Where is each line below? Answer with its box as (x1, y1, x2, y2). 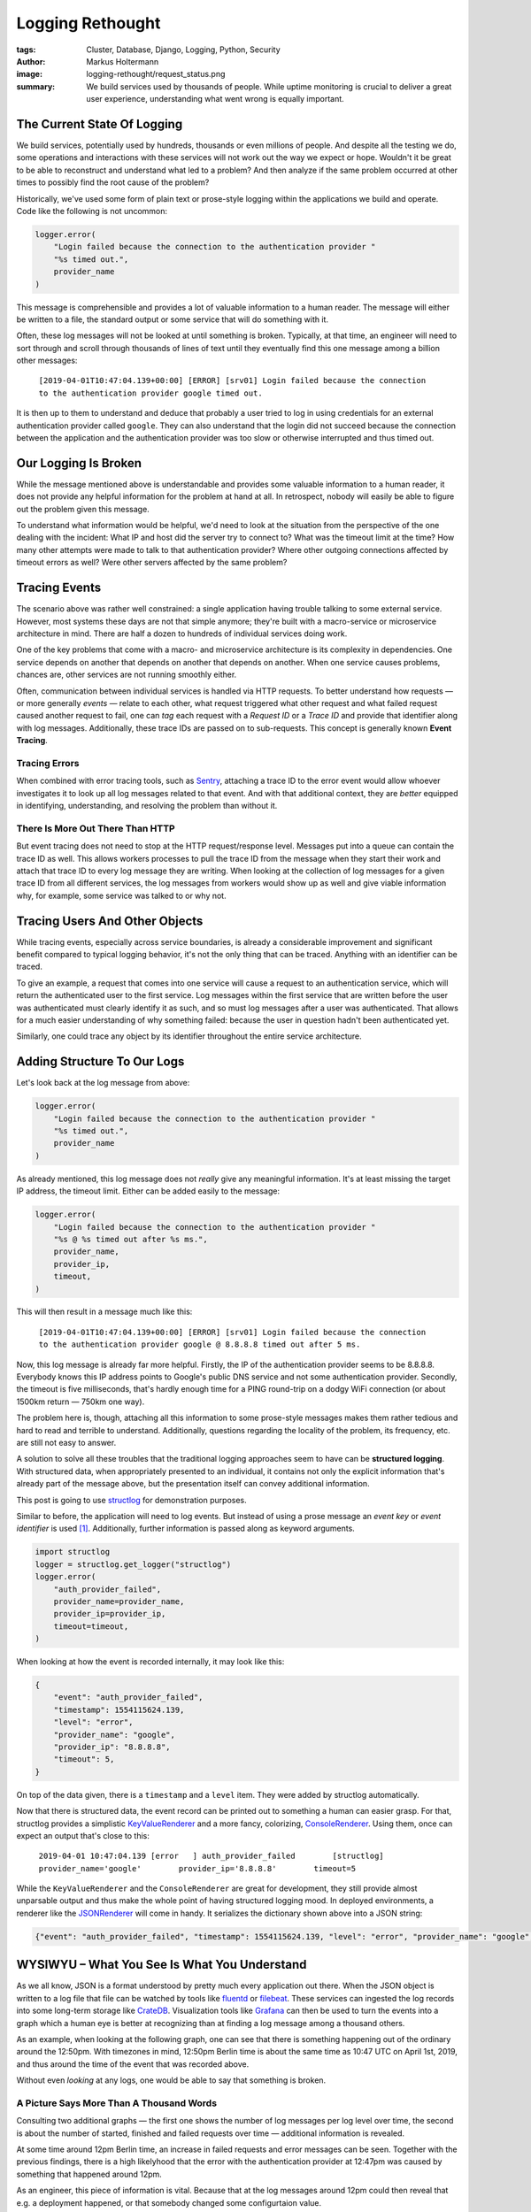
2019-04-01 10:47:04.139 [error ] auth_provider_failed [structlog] (38, 1851, 384, 1862)
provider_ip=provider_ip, (53, 1609, 166, 1619)
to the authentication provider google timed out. (38, 388, 263, 398)
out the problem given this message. (16, 503, 150, 514)
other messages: (16, 355, 78, 366)
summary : (16, 81, 56, 92)
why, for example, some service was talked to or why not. (16, 890, 227, 901)
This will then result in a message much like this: (16, 1306, 193, 1317)
